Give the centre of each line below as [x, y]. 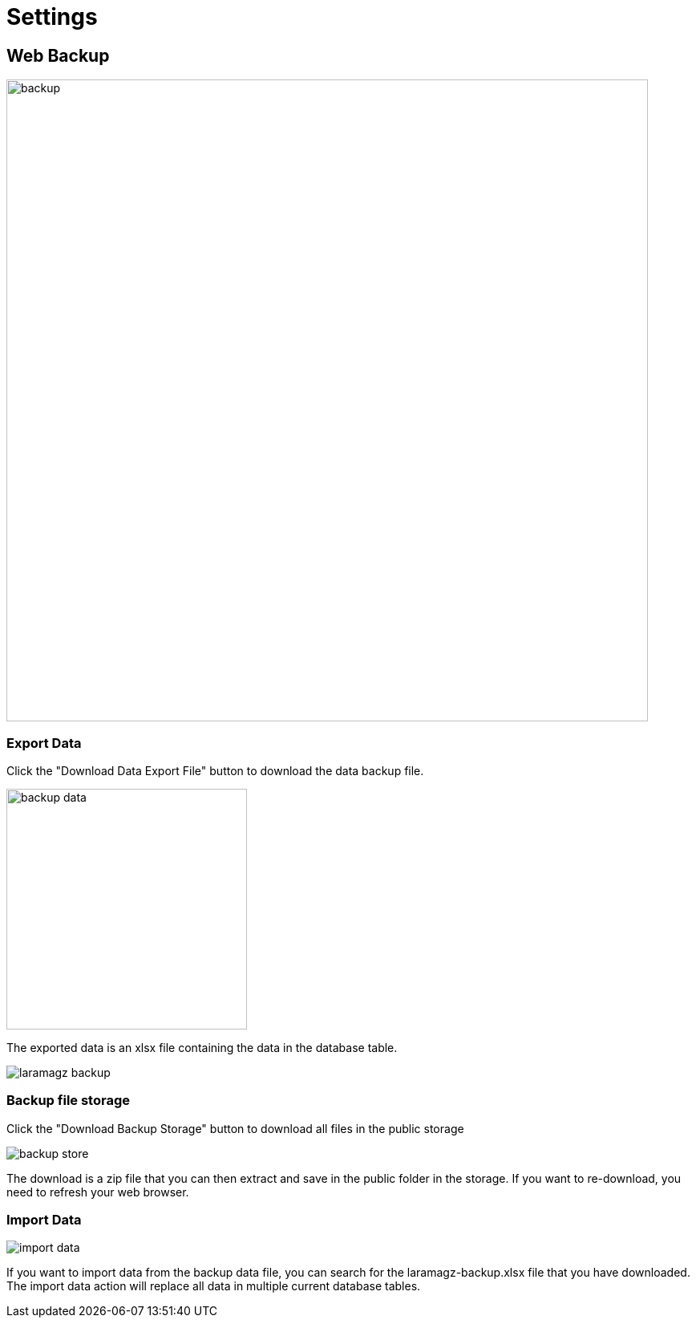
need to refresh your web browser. [98, 1192]
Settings [52, 17]
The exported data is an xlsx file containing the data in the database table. [202, 1047]
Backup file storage [68, 1101]
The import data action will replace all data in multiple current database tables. [214, 1286]
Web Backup [58, 55]
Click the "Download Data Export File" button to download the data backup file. [215, 770]
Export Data [44, 743]
